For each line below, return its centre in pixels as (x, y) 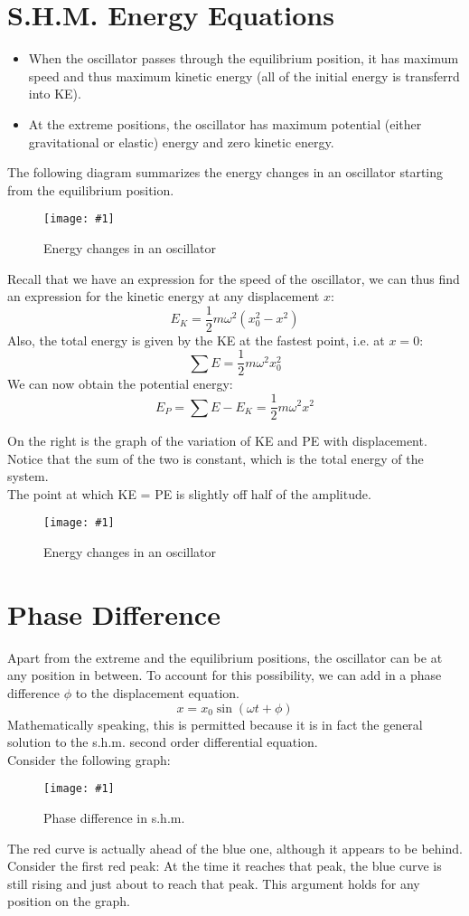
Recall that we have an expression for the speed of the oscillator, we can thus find (234, 278)
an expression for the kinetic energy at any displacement (164, 296)
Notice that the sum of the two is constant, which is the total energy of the (216, 458)
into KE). (55, 94)
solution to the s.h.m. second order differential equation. (163, 742)
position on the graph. (69, 901)
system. (28, 476)
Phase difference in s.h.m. (114, 818)
